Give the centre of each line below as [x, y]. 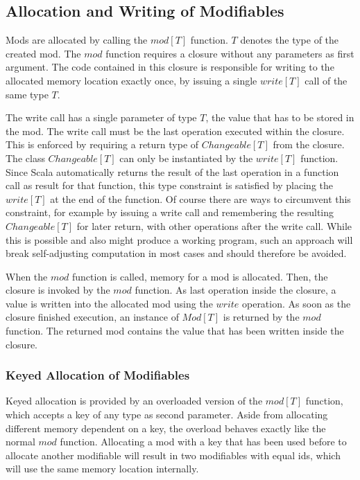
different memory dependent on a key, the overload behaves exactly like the [166, 428]
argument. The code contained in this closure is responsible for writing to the [170, 67]
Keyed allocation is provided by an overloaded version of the [134, 401]
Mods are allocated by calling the [77, 40]
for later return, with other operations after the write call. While [214, 225]
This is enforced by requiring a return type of [102, 144]
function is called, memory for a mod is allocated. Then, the [200, 276]
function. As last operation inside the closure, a [235, 290]
